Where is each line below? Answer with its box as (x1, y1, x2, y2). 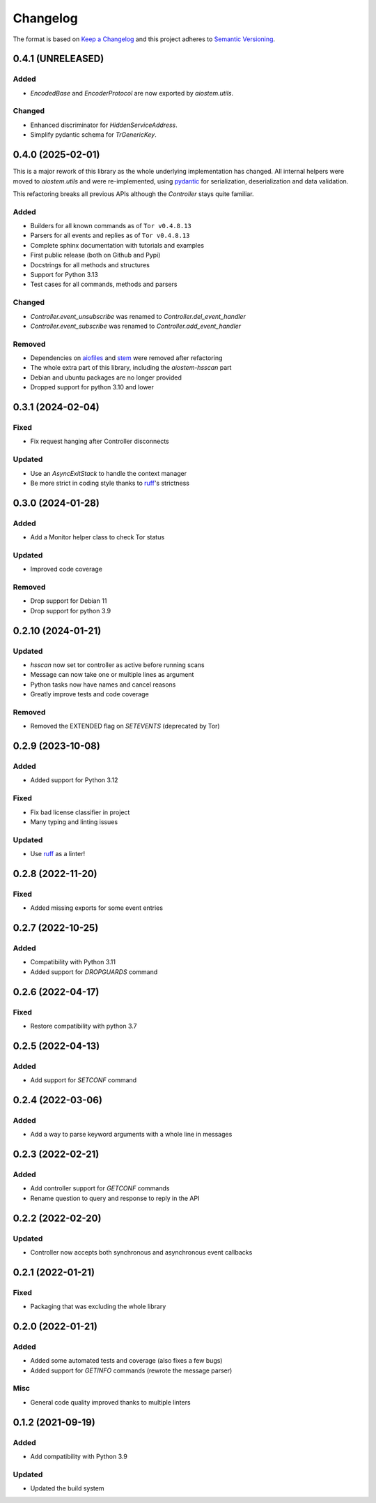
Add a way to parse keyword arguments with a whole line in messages (30, 1130, 233, 1139)
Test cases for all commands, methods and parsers (30, 280, 178, 289)
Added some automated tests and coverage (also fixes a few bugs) (30, 1356, 223, 1365)
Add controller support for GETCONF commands (30, 1184, 170, 1192)
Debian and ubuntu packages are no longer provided (30, 373, 182, 382)
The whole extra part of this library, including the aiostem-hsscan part (30, 364, 232, 372)
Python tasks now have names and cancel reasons (30, 680, 176, 689)
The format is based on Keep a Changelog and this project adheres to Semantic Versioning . (13, 35, 275, 43)
